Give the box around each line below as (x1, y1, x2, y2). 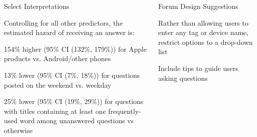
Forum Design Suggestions (158, 1, 238, 11)
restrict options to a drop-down (158, 36, 253, 47)
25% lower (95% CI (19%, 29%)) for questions (4, 96, 144, 106)
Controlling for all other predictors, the (4, 17, 123, 28)
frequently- (108, 105, 141, 116)
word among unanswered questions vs (19, 115, 134, 126)
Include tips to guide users (158, 63, 239, 73)
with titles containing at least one (4, 105, 106, 116)
